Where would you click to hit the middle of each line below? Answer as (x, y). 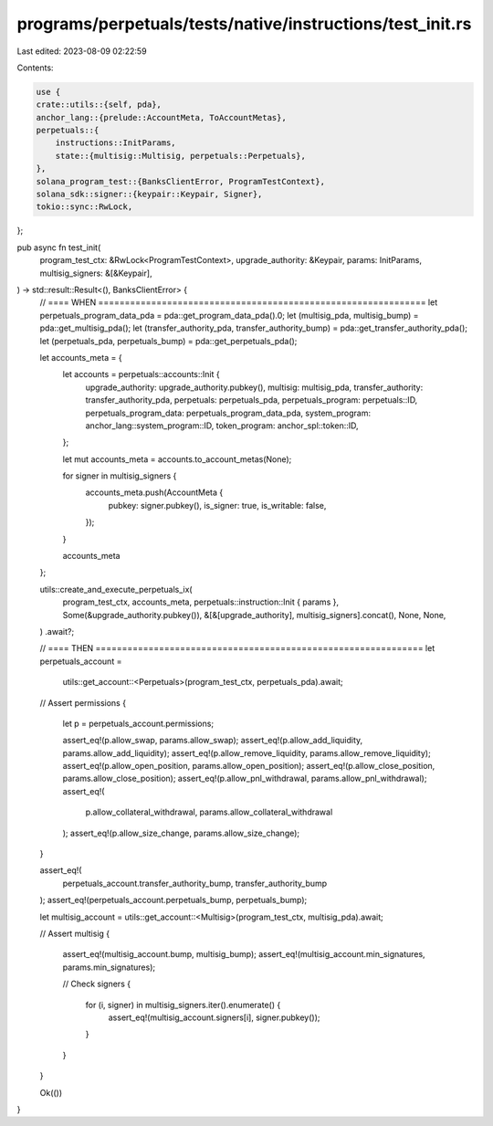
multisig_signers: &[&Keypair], (96, 273)
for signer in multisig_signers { (120, 476)
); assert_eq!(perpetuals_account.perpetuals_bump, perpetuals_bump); (173, 900)
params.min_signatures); (109, 967)
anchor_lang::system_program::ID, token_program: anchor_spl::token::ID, (222, 426)
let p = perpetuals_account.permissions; (138, 723)
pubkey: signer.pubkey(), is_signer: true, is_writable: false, (217, 505)
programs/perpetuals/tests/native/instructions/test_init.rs (244, 24)
